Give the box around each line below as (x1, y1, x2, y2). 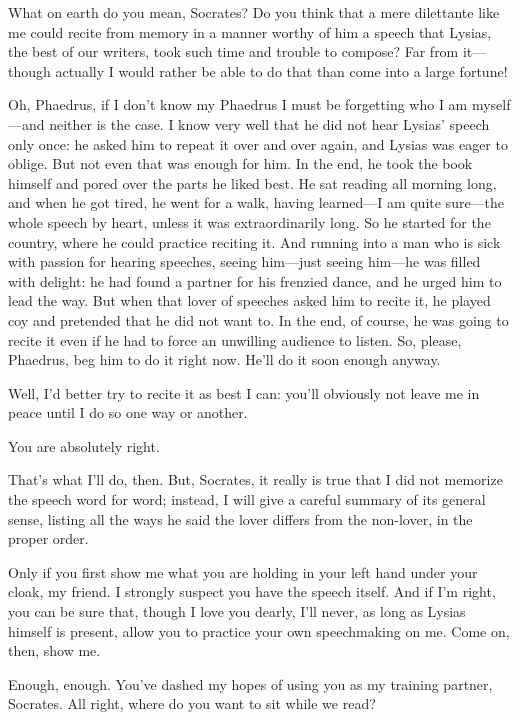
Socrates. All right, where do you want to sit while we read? (8, 693, 376, 714)
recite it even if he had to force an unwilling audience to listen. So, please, (8, 329, 462, 350)
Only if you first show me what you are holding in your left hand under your (8, 561, 478, 582)
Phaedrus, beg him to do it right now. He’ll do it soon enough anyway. (8, 349, 441, 370)
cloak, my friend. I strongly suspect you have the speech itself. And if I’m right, (8, 581, 496, 602)
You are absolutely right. (8, 435, 160, 456)
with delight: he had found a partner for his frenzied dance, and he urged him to (8, 270, 502, 291)
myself (471, 94, 511, 115)
